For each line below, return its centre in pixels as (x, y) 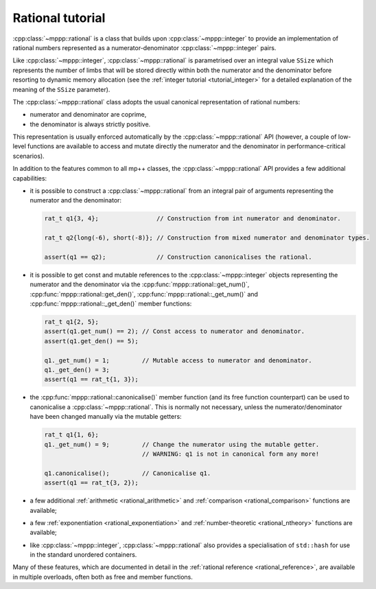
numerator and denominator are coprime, (88, 115)
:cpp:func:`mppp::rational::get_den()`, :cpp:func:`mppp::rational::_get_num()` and (144, 294)
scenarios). (28, 156)
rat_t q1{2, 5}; (72, 322)
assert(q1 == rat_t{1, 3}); (91, 380)
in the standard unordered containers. (83, 555)
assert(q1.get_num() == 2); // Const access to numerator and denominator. (175, 332)
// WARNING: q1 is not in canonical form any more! (231, 454)
